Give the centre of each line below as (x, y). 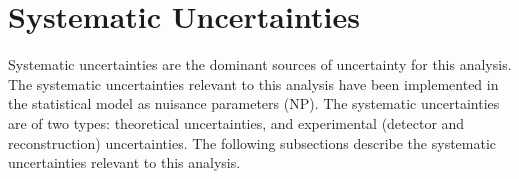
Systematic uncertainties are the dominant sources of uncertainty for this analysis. (260, 64)
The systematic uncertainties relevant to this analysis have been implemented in (253, 83)
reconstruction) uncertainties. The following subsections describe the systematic (252, 142)
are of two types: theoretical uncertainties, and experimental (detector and (236, 122)
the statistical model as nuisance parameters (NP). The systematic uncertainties (254, 103)
